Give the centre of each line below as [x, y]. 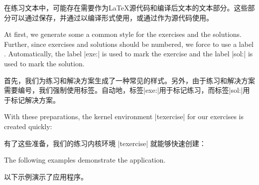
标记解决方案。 [35, 99]
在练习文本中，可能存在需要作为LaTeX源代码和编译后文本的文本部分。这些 [126, 7]
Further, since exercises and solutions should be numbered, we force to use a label [129, 44]
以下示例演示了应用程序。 [46, 176]
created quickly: [28, 126]
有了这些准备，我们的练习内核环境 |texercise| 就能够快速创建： [105, 143]
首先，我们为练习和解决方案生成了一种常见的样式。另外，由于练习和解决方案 [129, 80]
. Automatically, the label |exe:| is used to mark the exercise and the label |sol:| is [129, 54]
